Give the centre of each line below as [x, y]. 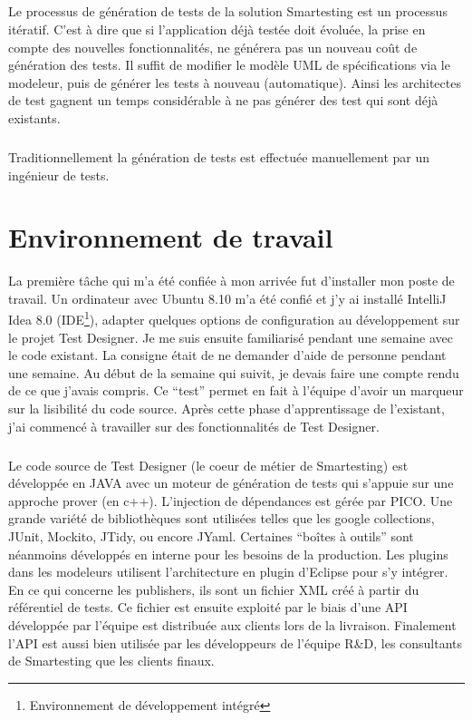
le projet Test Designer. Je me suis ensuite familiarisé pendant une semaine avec [231, 337]
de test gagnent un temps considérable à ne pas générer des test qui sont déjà [223, 100]
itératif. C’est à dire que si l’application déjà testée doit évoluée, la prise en [217, 29]
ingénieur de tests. [59, 175]
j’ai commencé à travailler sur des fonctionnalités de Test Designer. [194, 426]
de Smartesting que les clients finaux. [111, 661]
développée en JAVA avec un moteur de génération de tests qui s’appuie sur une [231, 483]
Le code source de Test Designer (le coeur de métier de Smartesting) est [208, 465]
